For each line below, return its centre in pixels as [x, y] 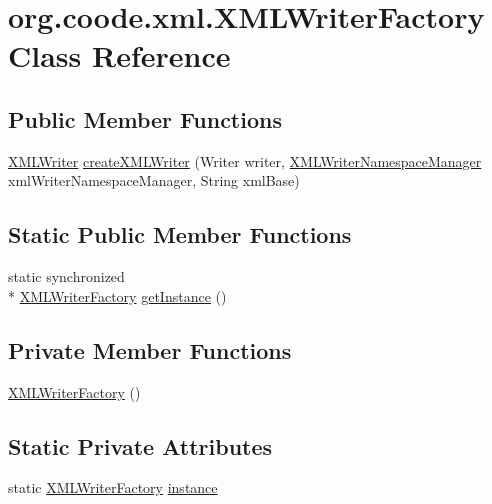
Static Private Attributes [140, 445]
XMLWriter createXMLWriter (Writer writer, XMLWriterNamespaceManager [245, 160]
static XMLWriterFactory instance [113, 487]
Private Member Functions [150, 349]
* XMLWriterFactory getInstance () [117, 295]
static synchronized [66, 276]
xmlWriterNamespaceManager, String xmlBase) [154, 180]
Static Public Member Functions [180, 234]
